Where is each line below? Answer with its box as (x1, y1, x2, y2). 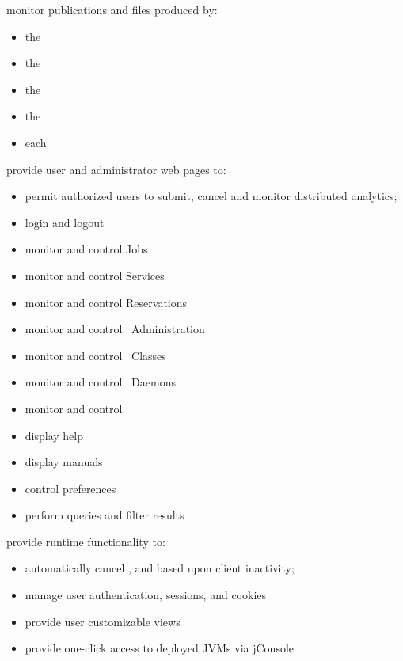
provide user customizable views (25, 613, 181, 629)
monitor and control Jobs (25, 241, 148, 257)
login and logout (25, 214, 105, 230)
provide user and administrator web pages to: (6, 161, 226, 177)
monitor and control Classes (25, 347, 166, 363)
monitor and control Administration (25, 321, 205, 337)
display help (25, 427, 84, 443)
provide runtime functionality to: (6, 533, 165, 549)
